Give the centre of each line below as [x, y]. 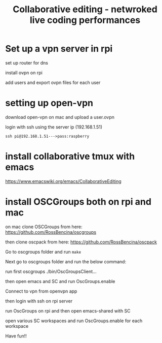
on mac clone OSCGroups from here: [44, 227]
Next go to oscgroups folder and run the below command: [66, 261]
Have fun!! [16, 336]
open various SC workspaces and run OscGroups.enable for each [74, 321]
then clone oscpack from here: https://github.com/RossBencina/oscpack [81, 242]
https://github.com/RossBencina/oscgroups [51, 232]
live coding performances [85, 20]
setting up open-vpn [49, 103]
